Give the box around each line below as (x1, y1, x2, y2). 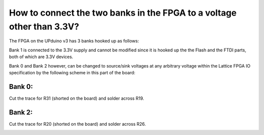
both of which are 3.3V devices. (9, 54, 73, 60)
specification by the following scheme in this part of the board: (9, 69, 135, 75)
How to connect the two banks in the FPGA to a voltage (9, 7, 237, 18)
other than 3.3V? (9, 21, 79, 32)
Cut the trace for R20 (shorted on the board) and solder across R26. (9, 121, 146, 127)
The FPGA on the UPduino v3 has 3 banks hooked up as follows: (9, 38, 139, 44)
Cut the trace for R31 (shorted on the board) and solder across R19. (9, 95, 144, 101)
